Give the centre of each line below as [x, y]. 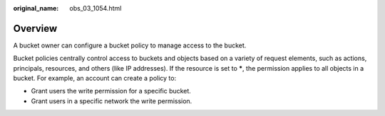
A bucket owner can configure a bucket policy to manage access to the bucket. [130, 45]
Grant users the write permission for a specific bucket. [111, 91]
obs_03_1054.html [96, 8]
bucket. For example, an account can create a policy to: [95, 79]
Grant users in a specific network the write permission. [112, 101]
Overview [35, 28]
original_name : [36, 8]
